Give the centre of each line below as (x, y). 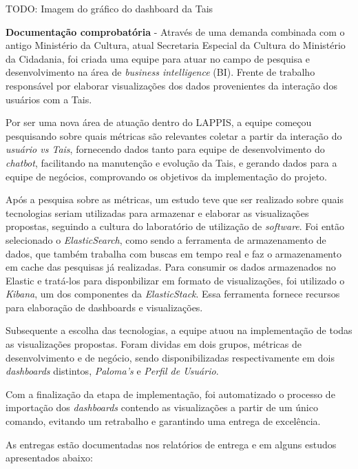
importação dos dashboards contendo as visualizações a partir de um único (162, 407)
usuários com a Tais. (49, 99)
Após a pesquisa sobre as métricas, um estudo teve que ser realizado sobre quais (175, 199)
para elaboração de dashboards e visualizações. (104, 307)
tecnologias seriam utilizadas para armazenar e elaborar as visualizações (157, 212)
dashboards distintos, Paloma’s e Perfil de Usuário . (112, 371)
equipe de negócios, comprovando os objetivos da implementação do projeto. (166, 176)
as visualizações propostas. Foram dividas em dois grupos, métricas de (154, 344)
